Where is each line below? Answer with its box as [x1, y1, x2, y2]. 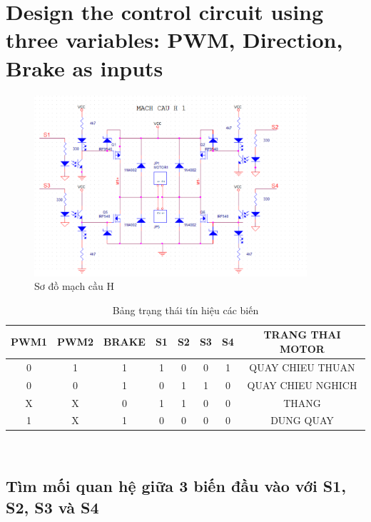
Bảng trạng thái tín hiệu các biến [112, 302, 259, 317]
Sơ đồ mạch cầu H [34, 278, 114, 293]
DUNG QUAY [270, 413, 334, 428]
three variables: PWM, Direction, [6, 25, 343, 54]
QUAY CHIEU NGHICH [247, 377, 357, 392]
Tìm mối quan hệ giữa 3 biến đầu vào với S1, [6, 475, 346, 497]
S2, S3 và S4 [6, 496, 99, 518]
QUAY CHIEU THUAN [249, 359, 355, 374]
